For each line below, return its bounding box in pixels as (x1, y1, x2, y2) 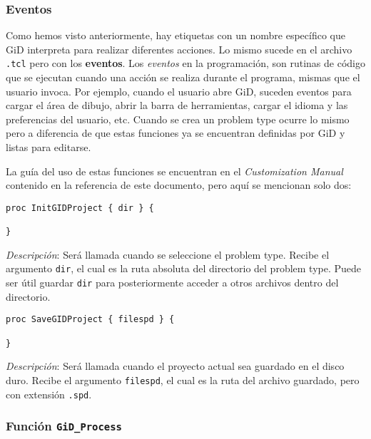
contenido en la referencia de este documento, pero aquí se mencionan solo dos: (6, 177, 352, 192)
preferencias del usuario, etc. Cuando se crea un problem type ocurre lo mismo (6, 111, 350, 126)
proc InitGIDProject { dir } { (6, 202, 154, 213)
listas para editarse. (6, 140, 91, 155)
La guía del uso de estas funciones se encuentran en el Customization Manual (6, 163, 343, 178)
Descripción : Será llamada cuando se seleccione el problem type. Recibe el (6, 247, 330, 262)
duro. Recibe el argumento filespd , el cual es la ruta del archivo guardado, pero (6, 372, 360, 387)
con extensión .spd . (6, 386, 92, 401)
